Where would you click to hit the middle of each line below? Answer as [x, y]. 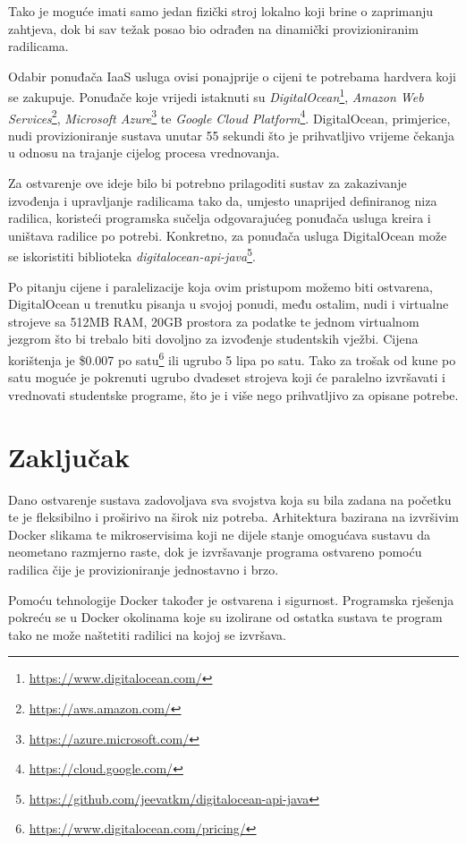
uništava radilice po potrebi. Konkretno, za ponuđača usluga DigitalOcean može [228, 235]
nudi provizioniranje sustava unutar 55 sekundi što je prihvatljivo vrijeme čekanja [232, 135]
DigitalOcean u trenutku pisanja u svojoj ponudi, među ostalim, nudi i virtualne [229, 304]
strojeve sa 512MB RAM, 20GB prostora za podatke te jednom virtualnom [214, 321]
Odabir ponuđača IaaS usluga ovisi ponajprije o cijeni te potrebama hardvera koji [232, 76]
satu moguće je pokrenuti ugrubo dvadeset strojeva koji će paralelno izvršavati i [227, 377]
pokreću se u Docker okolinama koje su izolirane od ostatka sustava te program [225, 617]
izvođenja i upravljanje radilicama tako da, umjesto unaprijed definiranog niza [223, 200]
